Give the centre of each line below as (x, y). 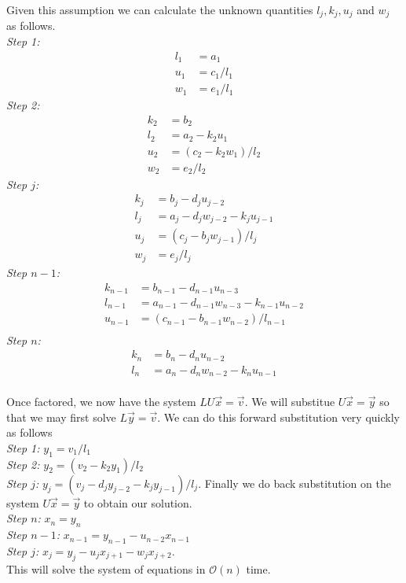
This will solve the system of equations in (106, 568)
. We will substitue (290, 402)
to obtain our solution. (138, 502)
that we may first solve (61, 417)
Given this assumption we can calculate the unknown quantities (160, 9)
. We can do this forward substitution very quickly (278, 417)
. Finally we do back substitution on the (294, 483)
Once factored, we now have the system (101, 402)
